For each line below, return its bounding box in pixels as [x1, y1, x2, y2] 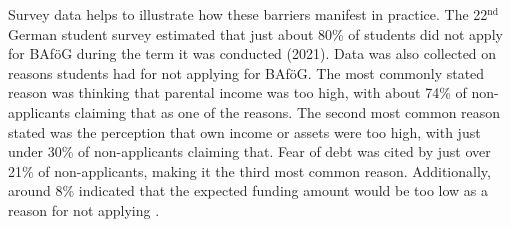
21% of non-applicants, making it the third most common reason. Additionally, [8, 160, 491, 181]
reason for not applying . [8, 199, 160, 220]
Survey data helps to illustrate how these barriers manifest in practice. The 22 [8, 4, 488, 24]
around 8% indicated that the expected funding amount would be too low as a [8, 180, 489, 201]
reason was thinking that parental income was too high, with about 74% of [8, 82, 467, 103]
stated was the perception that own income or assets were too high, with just [8, 121, 481, 142]
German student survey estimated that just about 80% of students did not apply [8, 23, 503, 44]
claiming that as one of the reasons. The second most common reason [74, 101, 501, 122]
